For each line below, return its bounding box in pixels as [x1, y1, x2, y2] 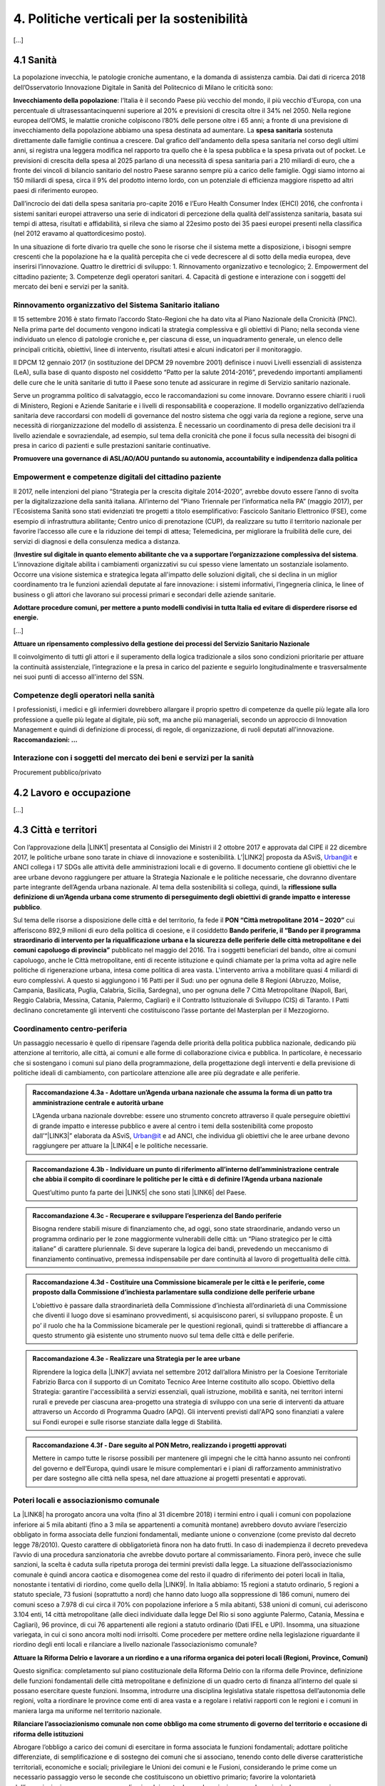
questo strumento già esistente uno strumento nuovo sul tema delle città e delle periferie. [32, 1331, 295, 1339]
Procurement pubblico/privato [13, 768, 102, 777]
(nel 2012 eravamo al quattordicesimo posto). [13, 229, 146, 238]
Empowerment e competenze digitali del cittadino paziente [13, 472, 222, 482]
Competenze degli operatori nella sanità [13, 690, 155, 700]
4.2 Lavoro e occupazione [13, 787, 131, 799]
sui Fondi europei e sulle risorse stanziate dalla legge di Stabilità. [32, 1417, 222, 1426]
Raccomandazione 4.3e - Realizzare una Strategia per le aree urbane [32, 1355, 241, 1363]
